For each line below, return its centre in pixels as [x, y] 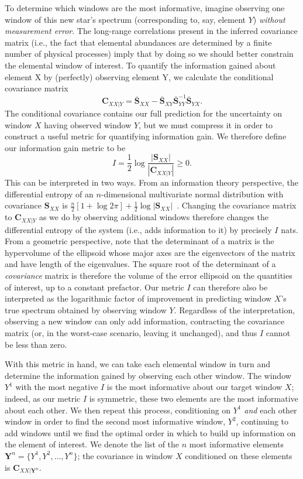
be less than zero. [36, 344]
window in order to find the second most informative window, [115, 421]
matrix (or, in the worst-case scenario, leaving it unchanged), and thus [131, 333]
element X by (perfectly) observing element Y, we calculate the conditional [139, 76]
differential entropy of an [49, 194]
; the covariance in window [125, 455]
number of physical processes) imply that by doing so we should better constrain [149, 54]
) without [269, 19]
